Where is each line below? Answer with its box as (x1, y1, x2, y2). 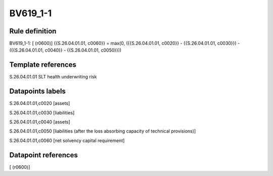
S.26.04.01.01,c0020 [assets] (9, 100, 70, 106)
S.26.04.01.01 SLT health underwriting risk (9, 74, 97, 80)
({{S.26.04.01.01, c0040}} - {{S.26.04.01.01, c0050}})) (9, 47, 122, 53)
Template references (9, 61, 77, 69)
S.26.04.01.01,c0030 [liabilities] (9, 109, 75, 116)
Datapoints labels (9, 87, 66, 96)
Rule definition (9, 27, 57, 35)
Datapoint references (9, 151, 78, 159)
